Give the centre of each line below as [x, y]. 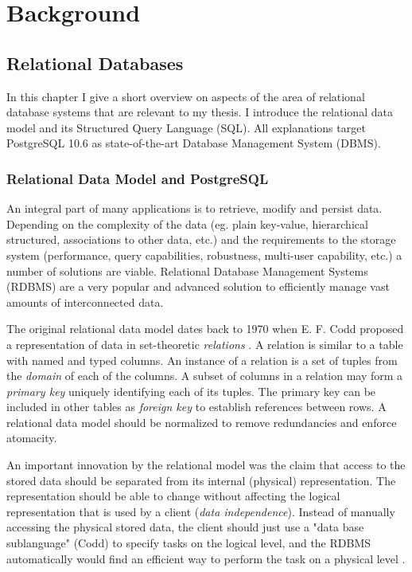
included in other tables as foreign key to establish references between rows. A [196, 407]
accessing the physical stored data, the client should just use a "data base [185, 527]
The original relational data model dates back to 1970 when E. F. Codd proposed [205, 329]
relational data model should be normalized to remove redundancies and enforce [202, 422]
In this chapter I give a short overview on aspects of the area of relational [186, 96]
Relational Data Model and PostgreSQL [138, 178]
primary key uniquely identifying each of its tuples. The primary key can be [191, 391]
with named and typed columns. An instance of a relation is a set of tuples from [202, 360]
